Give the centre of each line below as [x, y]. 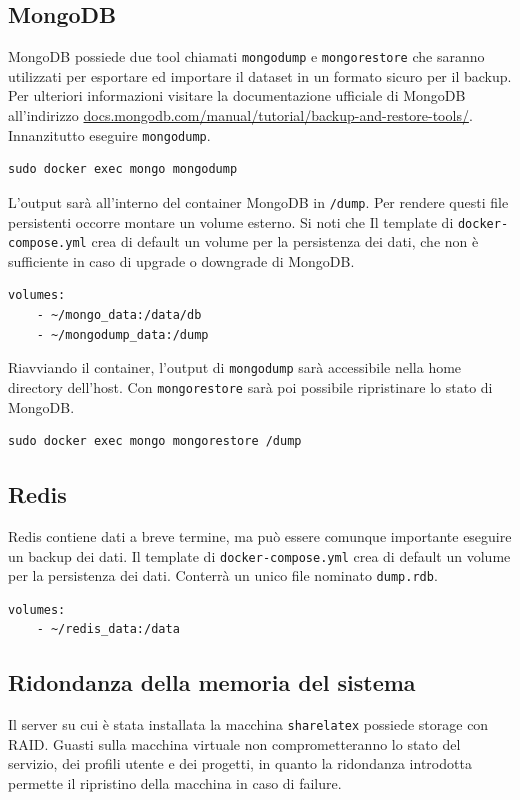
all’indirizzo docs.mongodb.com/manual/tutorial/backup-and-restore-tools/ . [240, 115]
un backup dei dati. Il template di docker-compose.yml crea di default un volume [259, 555]
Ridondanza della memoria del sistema [212, 682]
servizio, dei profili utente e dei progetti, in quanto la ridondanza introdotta [240, 763]
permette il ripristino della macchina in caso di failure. [175, 783]
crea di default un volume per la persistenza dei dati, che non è [285, 241]
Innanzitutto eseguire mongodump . [109, 134]
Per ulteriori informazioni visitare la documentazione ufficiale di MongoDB [237, 95]
